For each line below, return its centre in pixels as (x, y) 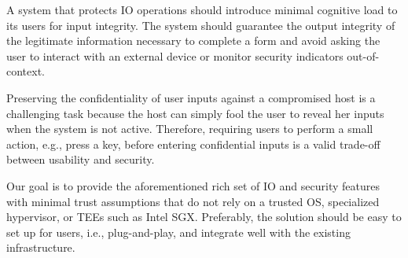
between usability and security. (81, 159)
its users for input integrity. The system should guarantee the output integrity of (201, 25)
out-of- (363, 55)
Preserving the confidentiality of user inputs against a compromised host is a (191, 97)
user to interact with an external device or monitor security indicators (175, 55)
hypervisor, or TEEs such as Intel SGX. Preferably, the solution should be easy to (204, 217)
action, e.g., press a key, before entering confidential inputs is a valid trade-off (193, 144)
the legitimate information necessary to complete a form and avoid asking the (193, 41)
